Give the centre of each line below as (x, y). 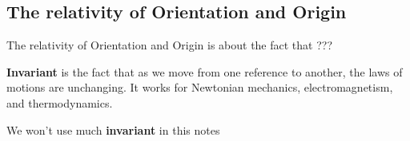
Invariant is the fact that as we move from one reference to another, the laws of (205, 71)
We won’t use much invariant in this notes (113, 129)
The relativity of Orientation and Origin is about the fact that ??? (170, 45)
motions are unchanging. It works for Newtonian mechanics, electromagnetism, (200, 87)
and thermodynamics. (60, 102)
